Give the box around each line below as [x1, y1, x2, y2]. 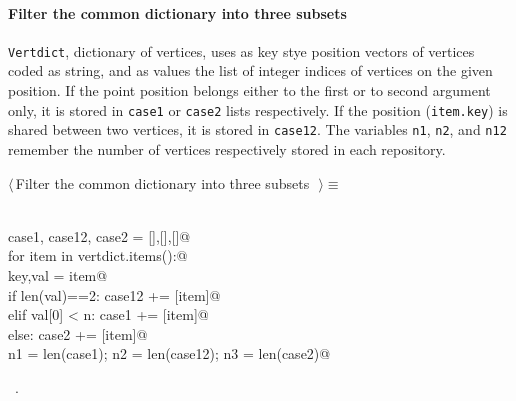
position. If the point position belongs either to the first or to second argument [8, 80, 491, 101]
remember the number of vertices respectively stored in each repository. [8, 138, 446, 159]
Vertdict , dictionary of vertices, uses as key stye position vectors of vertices [8, 40, 475, 61]
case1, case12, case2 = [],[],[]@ [8, 225, 191, 246]
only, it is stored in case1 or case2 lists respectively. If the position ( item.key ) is [8, 99, 508, 120]
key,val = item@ [8, 264, 108, 285]
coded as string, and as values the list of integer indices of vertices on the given [8, 60, 493, 81]
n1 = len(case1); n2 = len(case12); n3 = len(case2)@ [8, 343, 331, 364]
